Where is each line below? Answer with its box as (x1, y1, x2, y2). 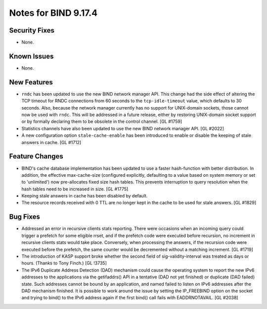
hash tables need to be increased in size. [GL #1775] (21, 186, 129, 192)
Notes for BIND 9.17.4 (9, 7, 98, 18)
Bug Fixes (9, 213, 41, 221)
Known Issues (9, 52, 54, 60)
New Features (9, 78, 53, 86)
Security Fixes (9, 26, 54, 35)
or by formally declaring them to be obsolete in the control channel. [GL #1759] (21, 118, 182, 124)
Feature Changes (9, 152, 64, 160)
